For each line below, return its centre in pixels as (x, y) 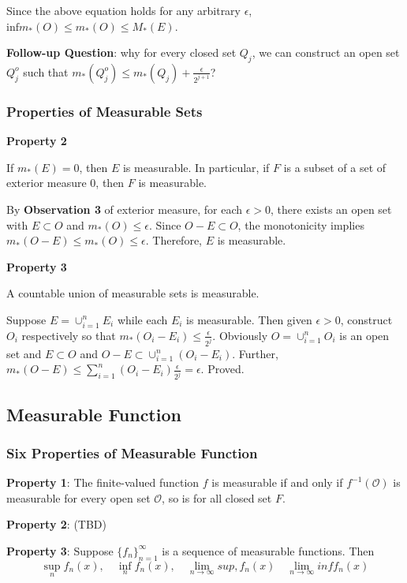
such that (46, 71)
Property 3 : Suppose (60, 550)
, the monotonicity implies (301, 224)
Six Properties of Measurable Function (132, 452)
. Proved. (222, 369)
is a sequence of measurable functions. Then (268, 550)
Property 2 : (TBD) (56, 524)
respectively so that (69, 335)
